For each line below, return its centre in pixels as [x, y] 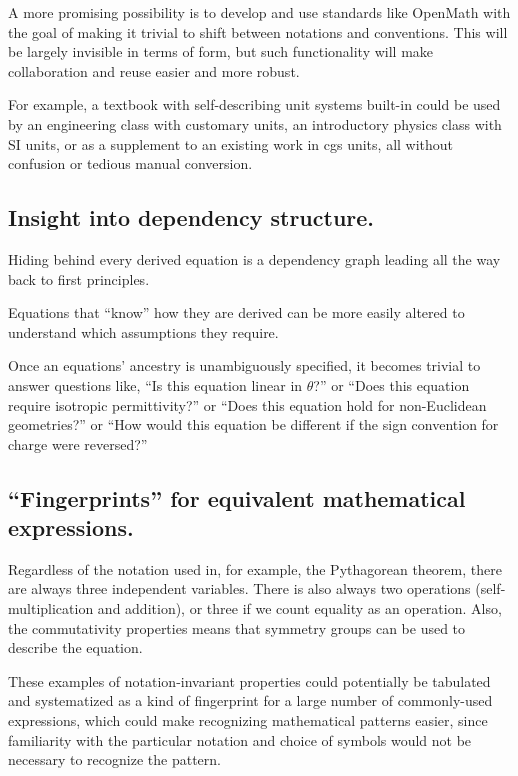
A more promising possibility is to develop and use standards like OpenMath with [259, 12]
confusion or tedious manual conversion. [130, 163]
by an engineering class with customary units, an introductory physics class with [255, 123]
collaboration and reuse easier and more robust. [154, 70]
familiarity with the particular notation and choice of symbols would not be [240, 739]
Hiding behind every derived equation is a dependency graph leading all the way [254, 258]
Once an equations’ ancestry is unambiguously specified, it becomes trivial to [244, 365]
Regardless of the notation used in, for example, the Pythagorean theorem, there [255, 568]
